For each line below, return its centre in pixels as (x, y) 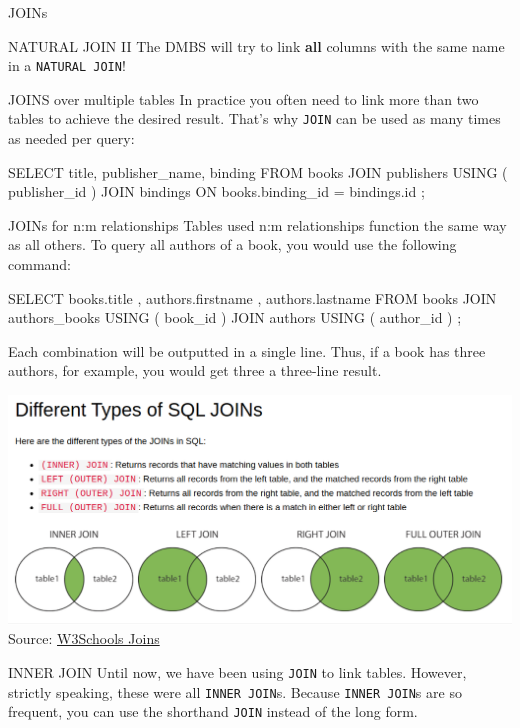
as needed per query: (71, 138)
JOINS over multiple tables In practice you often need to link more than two (243, 98)
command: (39, 264)
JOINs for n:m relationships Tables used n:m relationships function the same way (257, 224)
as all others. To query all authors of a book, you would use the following (232, 244)
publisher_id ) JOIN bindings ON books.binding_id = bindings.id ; (216, 191)
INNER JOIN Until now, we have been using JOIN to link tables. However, (237, 672)
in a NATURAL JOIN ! (67, 65)
